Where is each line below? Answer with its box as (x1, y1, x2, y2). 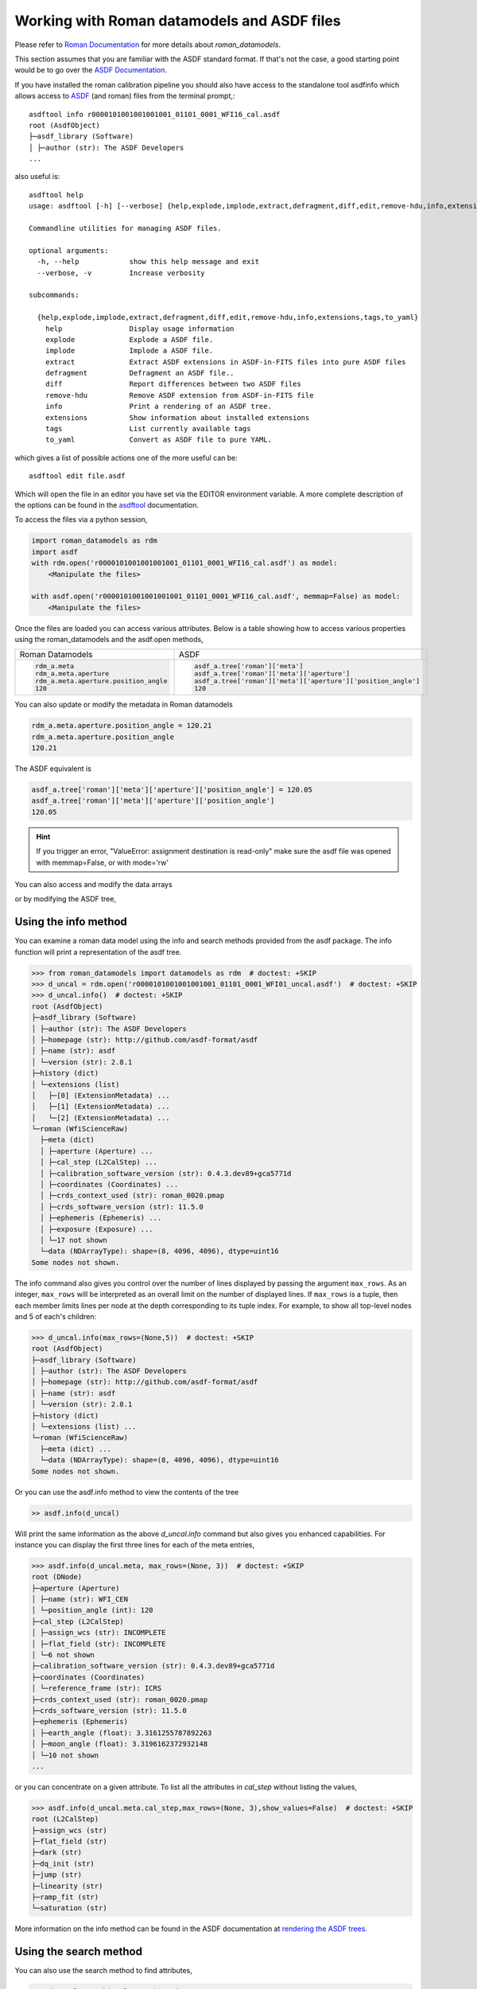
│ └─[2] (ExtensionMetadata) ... (31, 1113, 170, 1122)
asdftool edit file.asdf (29, 472, 126, 481)
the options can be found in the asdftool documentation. (14, 500, 199, 509)
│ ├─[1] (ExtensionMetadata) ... (31, 1102, 170, 1111)
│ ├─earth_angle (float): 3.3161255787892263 (31, 1728, 212, 1738)
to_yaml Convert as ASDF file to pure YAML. (45, 435, 272, 445)
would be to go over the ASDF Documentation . (14, 65, 167, 75)
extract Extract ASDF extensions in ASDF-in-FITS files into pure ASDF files (45, 357, 406, 366)
